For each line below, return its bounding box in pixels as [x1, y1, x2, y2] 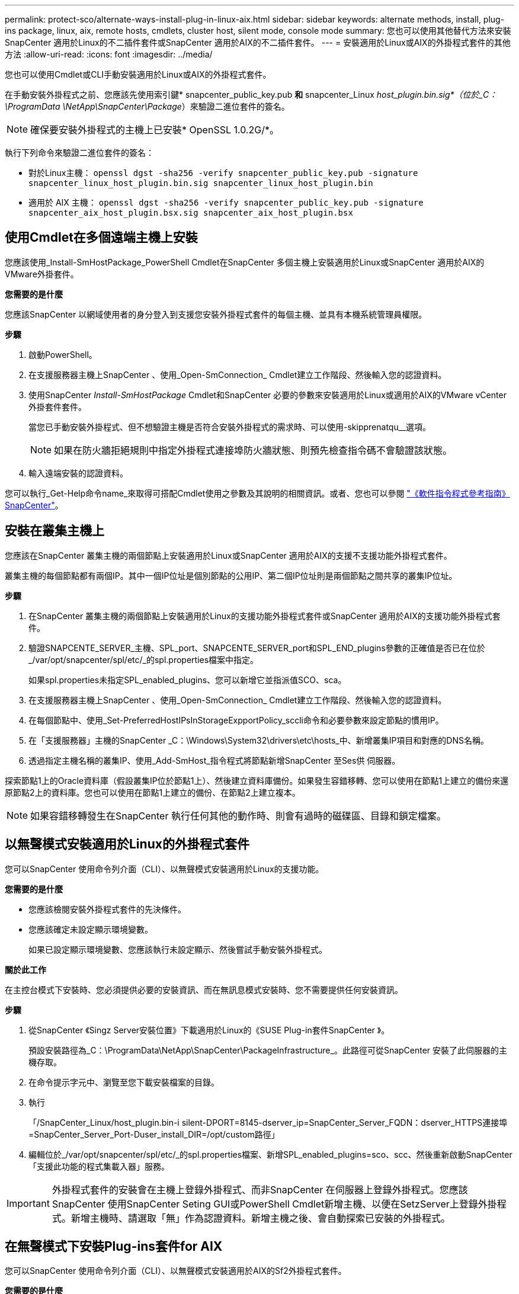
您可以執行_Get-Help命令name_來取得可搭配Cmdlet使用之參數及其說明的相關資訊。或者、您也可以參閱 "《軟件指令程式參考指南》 [5, 488, 510, 498]
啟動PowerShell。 [28, 349, 97, 360]
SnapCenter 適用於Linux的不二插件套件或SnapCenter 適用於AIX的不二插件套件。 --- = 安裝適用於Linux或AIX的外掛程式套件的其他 [5, 37, 511, 47]
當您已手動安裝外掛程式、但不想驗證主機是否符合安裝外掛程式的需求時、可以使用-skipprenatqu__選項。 [28, 421, 431, 432]
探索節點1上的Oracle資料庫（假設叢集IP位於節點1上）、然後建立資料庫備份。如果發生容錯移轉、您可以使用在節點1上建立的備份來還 [5, 775, 509, 786]
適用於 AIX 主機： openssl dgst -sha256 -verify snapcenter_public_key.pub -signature [28, 197, 424, 207]
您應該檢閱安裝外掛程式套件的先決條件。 [28, 904, 186, 914]
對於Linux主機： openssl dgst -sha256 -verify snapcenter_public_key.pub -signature [28, 168, 418, 178]
